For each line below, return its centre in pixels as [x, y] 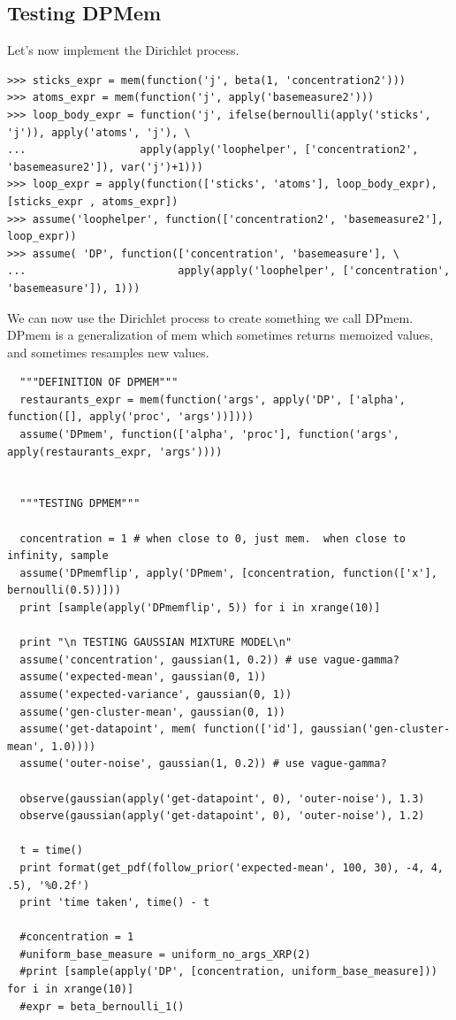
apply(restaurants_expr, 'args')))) [115, 452]
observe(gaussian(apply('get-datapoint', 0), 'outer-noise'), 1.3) [222, 798]
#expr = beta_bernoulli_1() [102, 1006]
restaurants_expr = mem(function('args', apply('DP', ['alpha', [213, 399]
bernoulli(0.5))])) [64, 591]
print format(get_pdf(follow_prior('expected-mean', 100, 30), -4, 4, [232, 867]
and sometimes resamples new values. [108, 352]
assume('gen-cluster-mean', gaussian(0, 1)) [152, 712]
